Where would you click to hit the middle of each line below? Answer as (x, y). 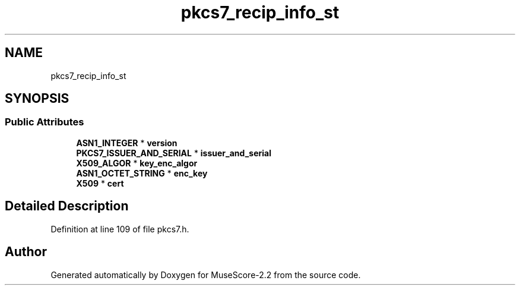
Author (26, 252)
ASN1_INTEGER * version (127, 143)
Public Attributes (45, 122)
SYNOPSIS (37, 99)
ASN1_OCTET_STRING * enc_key (142, 173)
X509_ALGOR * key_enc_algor (137, 163)
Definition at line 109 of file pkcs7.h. (120, 229)
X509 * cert (100, 183)
